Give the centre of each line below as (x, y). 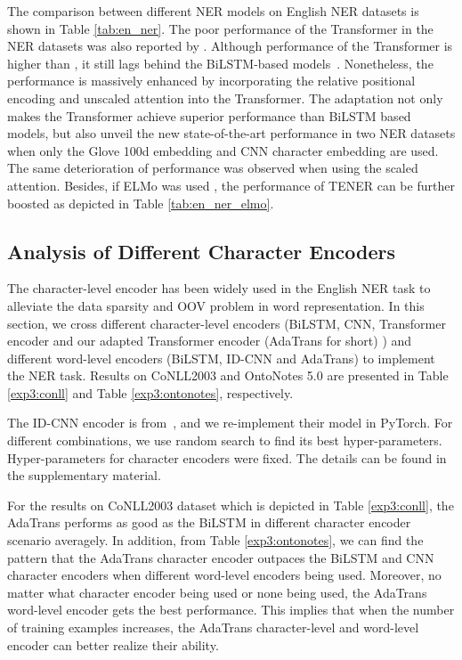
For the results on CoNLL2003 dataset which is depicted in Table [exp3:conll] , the (231, 505)
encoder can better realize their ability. (113, 644)
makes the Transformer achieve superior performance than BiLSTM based (209, 115)
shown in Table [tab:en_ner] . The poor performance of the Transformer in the (220, 28)
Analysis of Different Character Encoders (201, 251)
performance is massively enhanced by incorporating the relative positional (211, 81)
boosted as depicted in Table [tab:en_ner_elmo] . (141, 203)
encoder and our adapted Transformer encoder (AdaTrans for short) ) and (210, 341)
